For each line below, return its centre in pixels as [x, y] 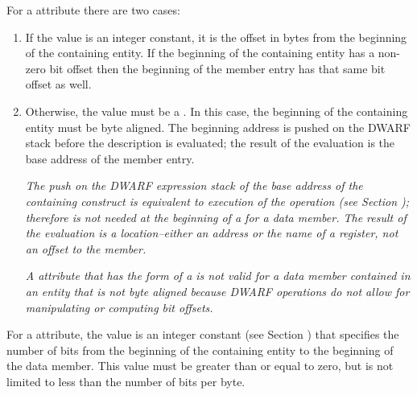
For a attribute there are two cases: [93, 10]
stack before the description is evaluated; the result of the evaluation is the [210, 143]
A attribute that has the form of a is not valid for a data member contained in [218, 276]
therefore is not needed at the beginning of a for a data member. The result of [216, 217]
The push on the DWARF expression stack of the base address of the [194, 185]
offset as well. [58, 84]
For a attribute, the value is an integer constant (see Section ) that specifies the [203, 334]
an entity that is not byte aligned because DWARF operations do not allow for [217, 291]
